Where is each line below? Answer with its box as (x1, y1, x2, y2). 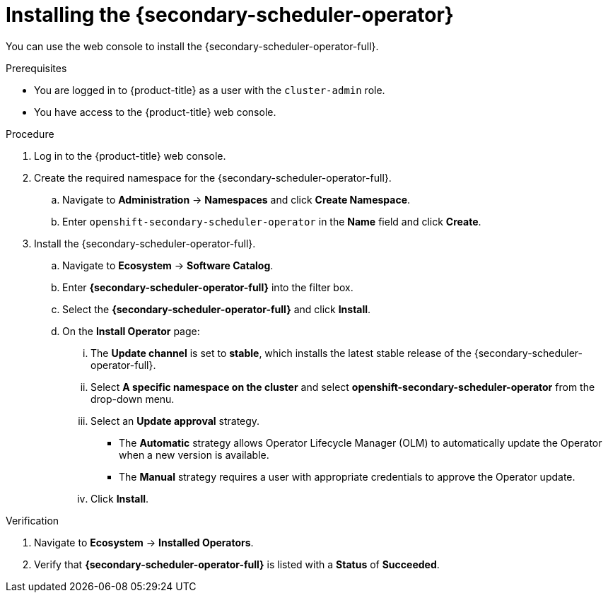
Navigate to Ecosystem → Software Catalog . (62, 259, 274, 271)
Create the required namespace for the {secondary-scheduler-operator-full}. (34, 171, 392, 184)
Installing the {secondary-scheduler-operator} (6, 3, 454, 27)
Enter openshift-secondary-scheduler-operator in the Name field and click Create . (62, 215, 481, 228)
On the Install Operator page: (62, 324, 200, 337)
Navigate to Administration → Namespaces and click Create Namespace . (62, 193, 411, 206)
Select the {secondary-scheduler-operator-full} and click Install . (62, 303, 371, 315)
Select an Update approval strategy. (90, 414, 260, 427)
